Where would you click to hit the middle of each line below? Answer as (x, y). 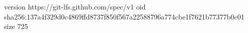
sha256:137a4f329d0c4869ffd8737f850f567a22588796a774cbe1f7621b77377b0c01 (124, 16)
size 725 (16, 26)
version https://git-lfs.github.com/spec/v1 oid (75, 6)
